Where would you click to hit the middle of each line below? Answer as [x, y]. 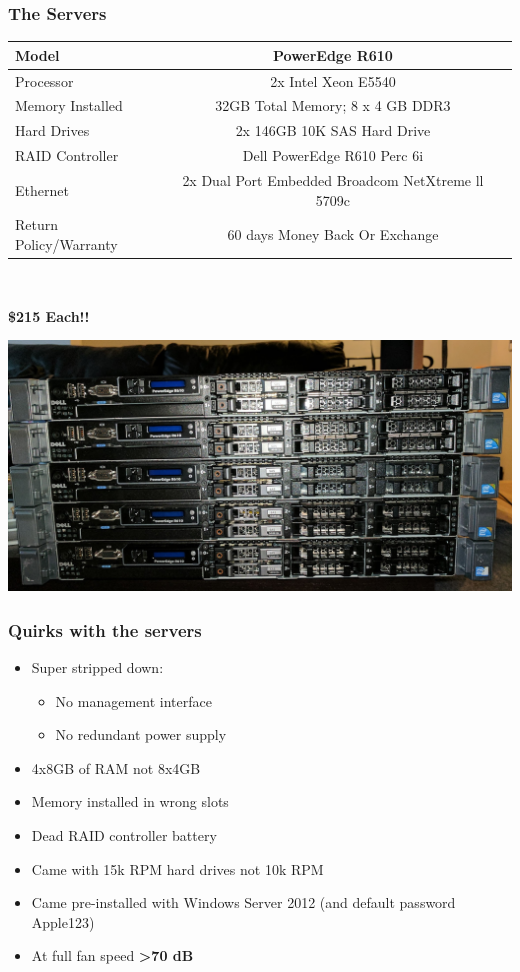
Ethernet [42, 189]
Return [37, 224]
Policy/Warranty [66, 243]
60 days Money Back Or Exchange [333, 234]
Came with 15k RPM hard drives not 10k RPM [177, 868]
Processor [44, 80]
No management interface [133, 700]
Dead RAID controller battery [124, 835]
